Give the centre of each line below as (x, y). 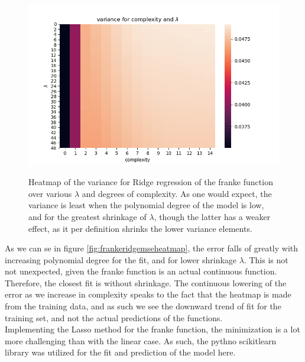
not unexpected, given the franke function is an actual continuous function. (141, 271)
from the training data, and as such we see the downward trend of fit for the (143, 306)
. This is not (266, 259)
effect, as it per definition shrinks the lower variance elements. (140, 228)
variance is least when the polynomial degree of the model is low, (146, 205)
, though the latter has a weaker (212, 216)
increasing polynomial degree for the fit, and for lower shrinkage (121, 259)
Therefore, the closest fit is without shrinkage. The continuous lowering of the (146, 282)
